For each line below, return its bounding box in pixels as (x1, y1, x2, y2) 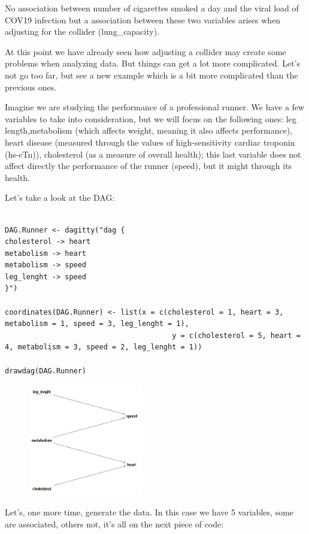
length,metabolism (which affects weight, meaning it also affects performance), (5, 124, 293, 137)
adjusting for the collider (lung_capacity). (5, 25, 160, 38)
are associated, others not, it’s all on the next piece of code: (5, 517, 224, 530)
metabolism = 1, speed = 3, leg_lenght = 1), (5, 319, 189, 328)
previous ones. (5, 80, 57, 93)
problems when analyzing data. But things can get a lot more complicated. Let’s (5, 57, 301, 70)
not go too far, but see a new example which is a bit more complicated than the (5, 68, 298, 81)
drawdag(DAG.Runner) (5, 366, 87, 375)
